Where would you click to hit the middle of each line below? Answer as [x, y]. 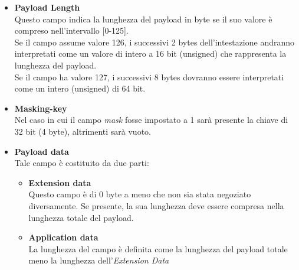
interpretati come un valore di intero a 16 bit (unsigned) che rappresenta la [150, 53]
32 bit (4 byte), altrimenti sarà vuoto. [83, 131]
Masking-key [41, 108]
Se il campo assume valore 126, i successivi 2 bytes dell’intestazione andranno [155, 42]
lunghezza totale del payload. [81, 217]
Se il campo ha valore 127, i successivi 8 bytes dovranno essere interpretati [149, 77]
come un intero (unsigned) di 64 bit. [80, 88]
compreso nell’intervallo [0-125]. [71, 30]
